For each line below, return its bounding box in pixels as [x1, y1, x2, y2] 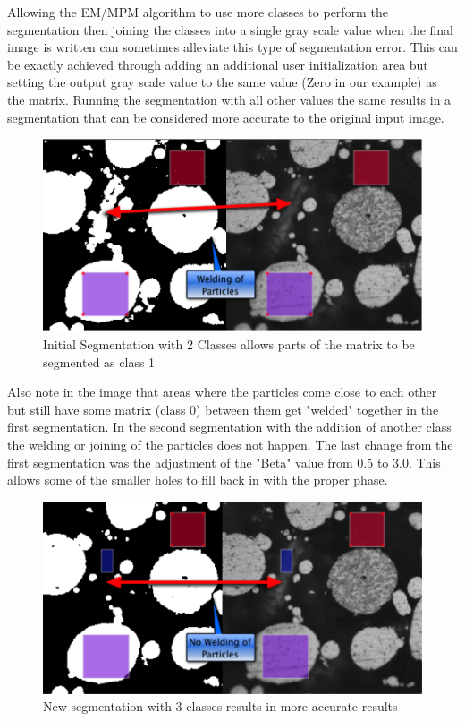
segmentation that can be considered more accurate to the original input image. [7, 107, 444, 126]
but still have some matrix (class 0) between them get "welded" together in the [7, 399, 439, 418]
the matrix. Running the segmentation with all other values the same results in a [7, 90, 452, 108]
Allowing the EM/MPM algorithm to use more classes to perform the [7, 3, 388, 21]
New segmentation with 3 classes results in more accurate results [43, 697, 398, 716]
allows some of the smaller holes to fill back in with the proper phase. [7, 470, 388, 489]
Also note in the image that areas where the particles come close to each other [7, 382, 437, 401]
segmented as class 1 [43, 352, 156, 371]
